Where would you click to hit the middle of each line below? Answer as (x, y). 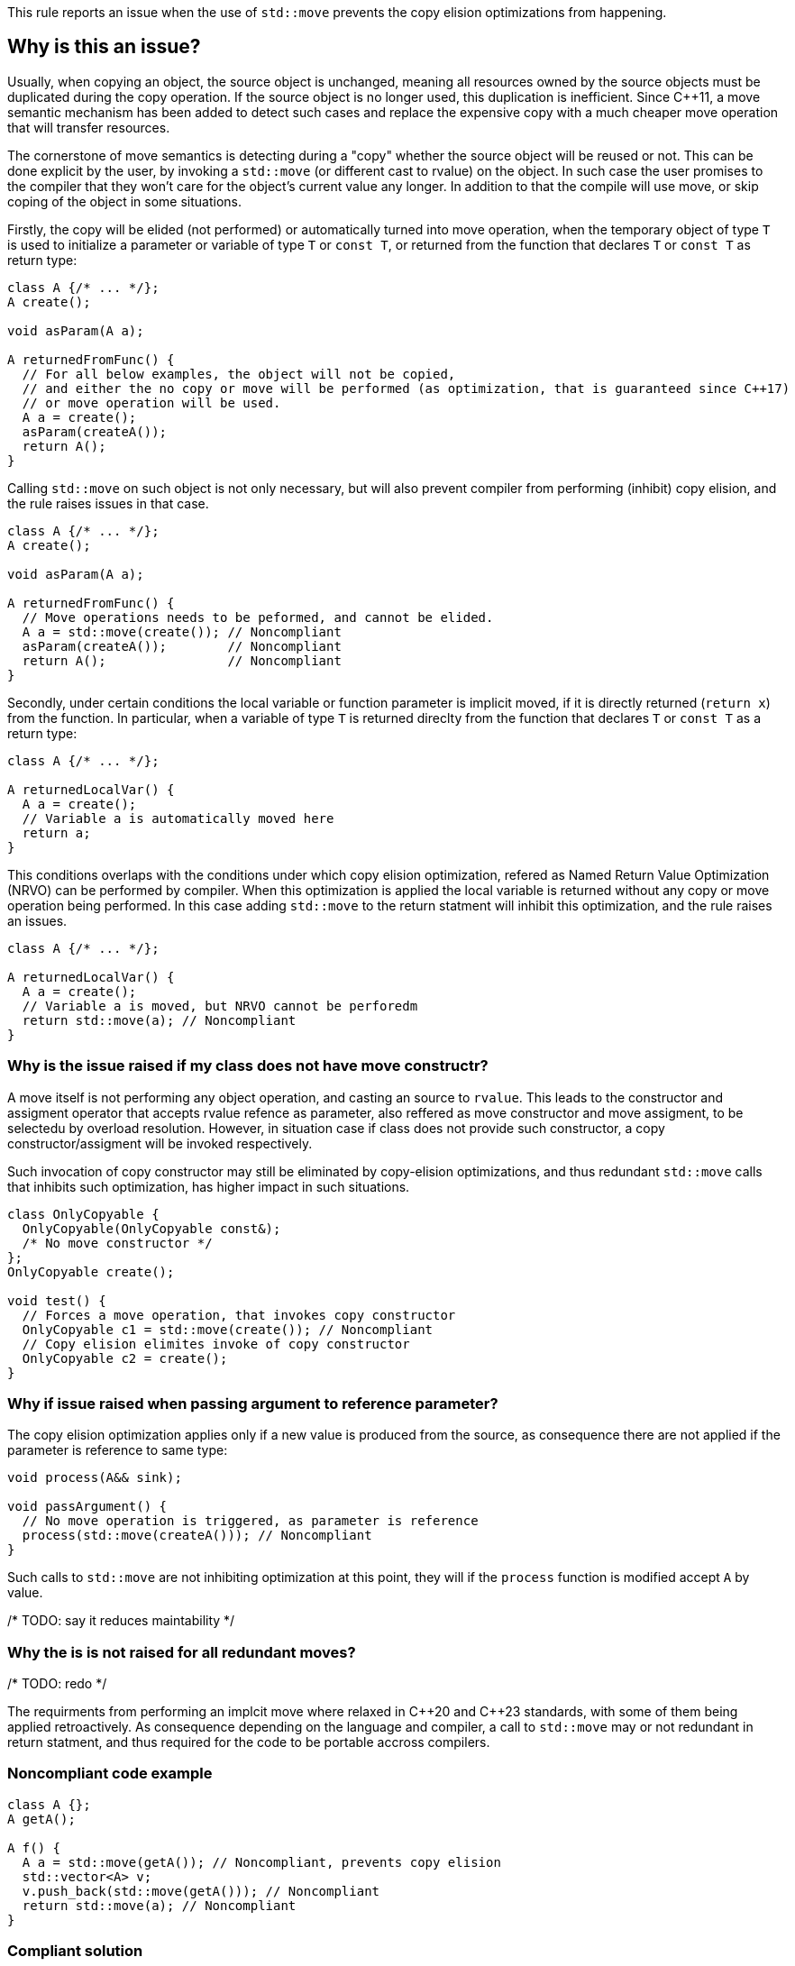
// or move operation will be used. (151, 402)
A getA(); (41, 1819)
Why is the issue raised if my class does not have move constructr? (248, 1066)
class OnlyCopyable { (83, 1214)
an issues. (37, 920)
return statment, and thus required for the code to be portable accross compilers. (249, 1742)
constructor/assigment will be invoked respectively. (160, 1143)
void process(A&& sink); (95, 1478)
